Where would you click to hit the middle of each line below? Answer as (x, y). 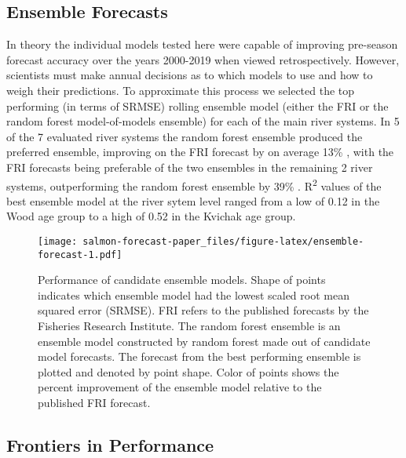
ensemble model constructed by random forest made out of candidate (204, 341)
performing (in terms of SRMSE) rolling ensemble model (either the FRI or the (198, 105)
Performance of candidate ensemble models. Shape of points (182, 280)
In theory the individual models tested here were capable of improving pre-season (202, 44)
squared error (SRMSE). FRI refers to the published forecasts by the (203, 310)
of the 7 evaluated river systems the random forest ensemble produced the (185, 136)
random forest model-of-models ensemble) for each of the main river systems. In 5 (203, 121)
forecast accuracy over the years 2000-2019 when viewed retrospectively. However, (203, 59)
